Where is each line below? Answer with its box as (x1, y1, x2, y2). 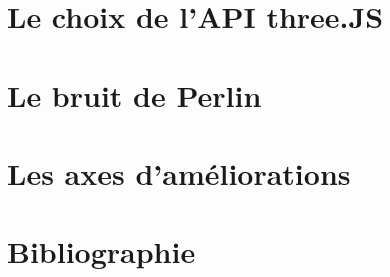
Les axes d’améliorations (7, 152, 351, 193)
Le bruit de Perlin (7, 74, 262, 115)
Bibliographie (7, 231, 196, 272)
